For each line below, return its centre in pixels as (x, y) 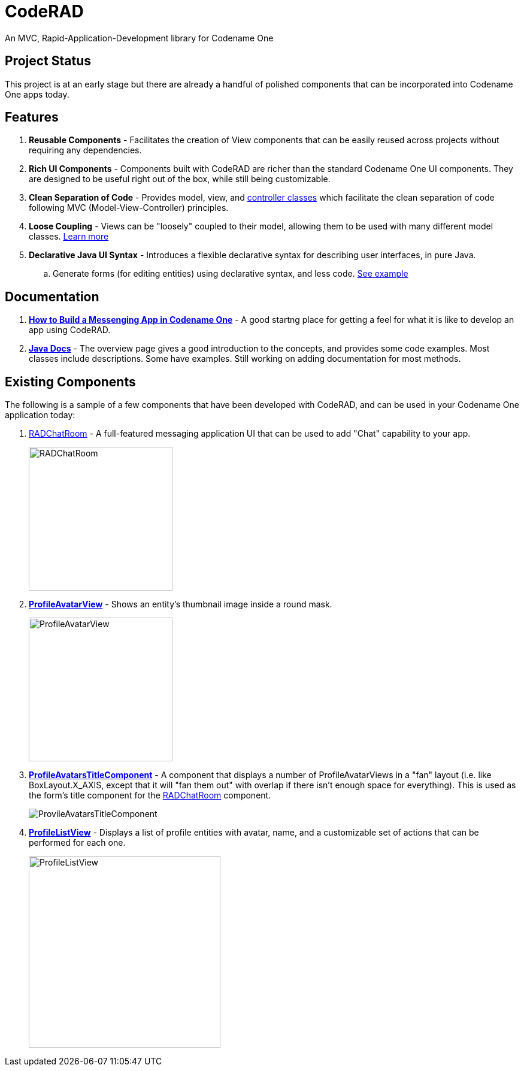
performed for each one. (77, 843)
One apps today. (37, 94)
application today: (40, 415)
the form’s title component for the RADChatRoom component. (150, 795)
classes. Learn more (69, 237)
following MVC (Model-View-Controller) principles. (129, 208)
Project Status (48, 61)
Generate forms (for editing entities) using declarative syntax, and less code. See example (231, 274)
